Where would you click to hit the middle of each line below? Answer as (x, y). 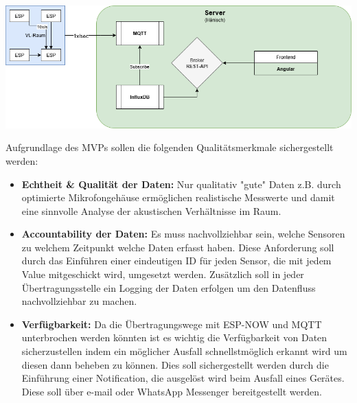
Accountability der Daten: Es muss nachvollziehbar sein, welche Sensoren (183, 234)
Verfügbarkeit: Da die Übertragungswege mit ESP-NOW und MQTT (172, 324)
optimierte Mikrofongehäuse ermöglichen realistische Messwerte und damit (178, 197)
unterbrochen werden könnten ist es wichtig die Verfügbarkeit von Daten (174, 337)
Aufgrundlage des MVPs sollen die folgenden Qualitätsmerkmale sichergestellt (170, 147)
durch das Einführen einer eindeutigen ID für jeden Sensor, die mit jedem (176, 261)
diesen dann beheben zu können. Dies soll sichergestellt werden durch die (175, 364)
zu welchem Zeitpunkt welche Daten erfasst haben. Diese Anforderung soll (178, 247)
